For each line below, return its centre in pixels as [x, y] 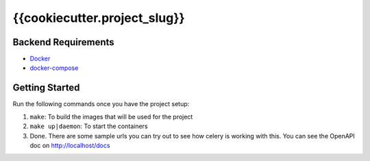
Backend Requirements [63, 42]
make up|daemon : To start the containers [89, 126]
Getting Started [46, 88]
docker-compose [54, 68]
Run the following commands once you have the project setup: [101, 104]
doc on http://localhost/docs [70, 145]
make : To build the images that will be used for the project [111, 116]
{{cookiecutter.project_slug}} [99, 18]
